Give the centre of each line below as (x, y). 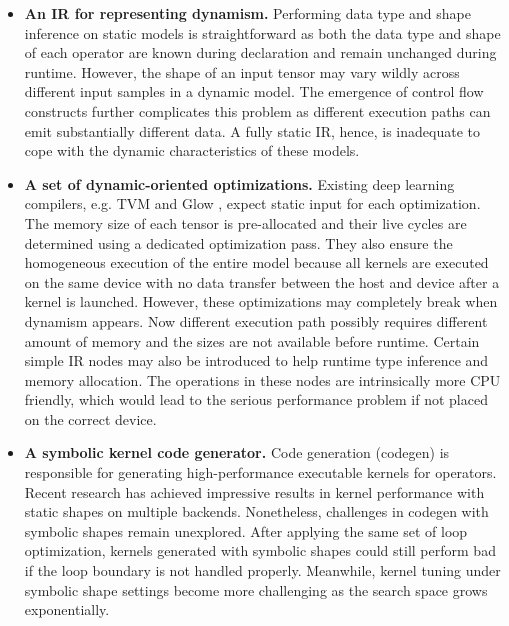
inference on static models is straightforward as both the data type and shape (262, 32)
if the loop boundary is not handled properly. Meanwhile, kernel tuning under (262, 570)
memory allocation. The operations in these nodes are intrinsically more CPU (262, 379)
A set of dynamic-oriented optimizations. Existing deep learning (239, 183)
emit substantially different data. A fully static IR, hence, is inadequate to (252, 130)
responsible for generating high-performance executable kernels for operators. (260, 472)
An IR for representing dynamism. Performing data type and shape (247, 13)
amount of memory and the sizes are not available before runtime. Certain (252, 340)
